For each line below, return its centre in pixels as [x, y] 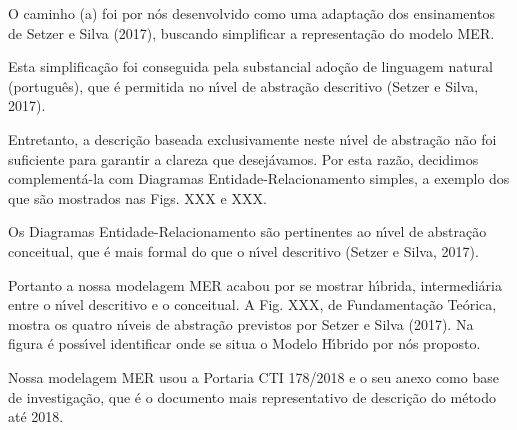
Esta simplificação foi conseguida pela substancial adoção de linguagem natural [250, 66]
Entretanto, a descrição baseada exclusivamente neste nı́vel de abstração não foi [252, 138]
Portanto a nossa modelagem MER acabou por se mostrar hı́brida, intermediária [255, 284]
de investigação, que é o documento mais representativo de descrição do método [252, 396]
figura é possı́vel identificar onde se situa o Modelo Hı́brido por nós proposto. [244, 343]
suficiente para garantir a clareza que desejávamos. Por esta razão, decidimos [243, 158]
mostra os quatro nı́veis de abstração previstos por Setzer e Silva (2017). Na [241, 323]
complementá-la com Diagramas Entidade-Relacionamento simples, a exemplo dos [259, 178]
